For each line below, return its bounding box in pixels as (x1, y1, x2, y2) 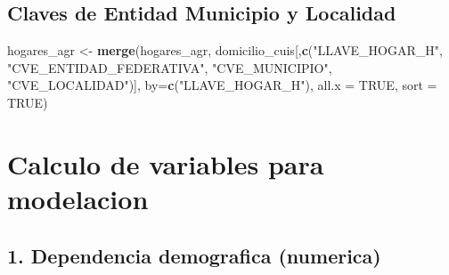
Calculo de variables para (7, 145, 324, 182)
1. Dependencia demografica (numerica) (7, 241, 381, 269)
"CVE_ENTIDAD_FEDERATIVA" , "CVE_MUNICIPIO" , (7, 58, 332, 77)
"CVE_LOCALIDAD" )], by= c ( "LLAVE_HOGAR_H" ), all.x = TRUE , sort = (7, 76, 437, 94)
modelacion (7, 180, 149, 216)
